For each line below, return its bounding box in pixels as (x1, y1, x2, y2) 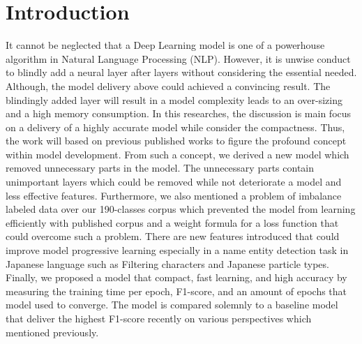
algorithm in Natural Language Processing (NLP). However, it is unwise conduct (6, 51, 351, 66)
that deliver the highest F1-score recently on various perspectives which (6, 311, 312, 325)
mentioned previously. (6, 324, 99, 339)
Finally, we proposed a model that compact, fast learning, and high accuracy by (6, 270, 347, 285)
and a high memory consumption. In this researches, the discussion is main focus (6, 106, 352, 121)
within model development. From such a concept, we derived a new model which (6, 147, 349, 161)
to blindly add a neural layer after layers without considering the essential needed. (6, 65, 357, 80)
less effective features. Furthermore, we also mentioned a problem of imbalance (6, 188, 342, 202)
